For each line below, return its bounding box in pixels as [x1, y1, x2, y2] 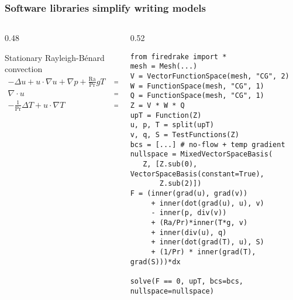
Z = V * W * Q [130, 101, 185, 110]
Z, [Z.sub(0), [143, 160, 198, 169]
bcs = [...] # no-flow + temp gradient [130, 140, 285, 149]
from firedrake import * [130, 52, 227, 61]
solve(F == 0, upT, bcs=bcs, [130, 277, 243, 285]
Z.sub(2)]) [159, 179, 202, 188]
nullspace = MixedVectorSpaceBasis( [130, 150, 273, 159]
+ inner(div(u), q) [151, 228, 227, 237]
